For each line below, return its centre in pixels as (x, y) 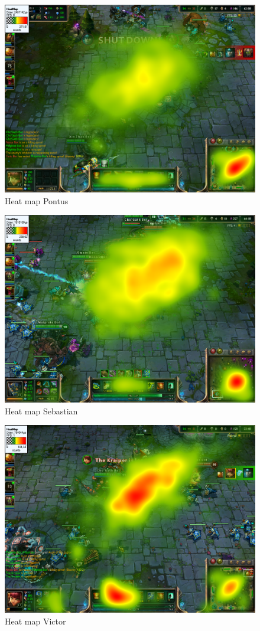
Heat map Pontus (37, 200)
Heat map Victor (35, 621)
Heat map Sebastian (41, 411)
